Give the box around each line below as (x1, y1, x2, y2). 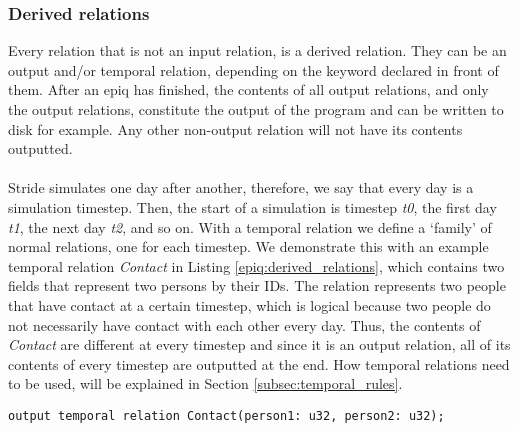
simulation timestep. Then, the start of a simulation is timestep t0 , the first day (8, 196, 497, 217)
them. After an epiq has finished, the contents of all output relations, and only (8, 79, 489, 100)
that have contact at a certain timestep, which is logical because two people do (8, 294, 491, 315)
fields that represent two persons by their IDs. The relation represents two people (8, 275, 506, 296)
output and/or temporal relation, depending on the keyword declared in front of (8, 59, 499, 80)
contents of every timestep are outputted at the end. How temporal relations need (8, 353, 510, 374)
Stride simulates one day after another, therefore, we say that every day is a (8, 177, 474, 198)
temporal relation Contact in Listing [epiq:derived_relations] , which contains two (8, 255, 505, 276)
